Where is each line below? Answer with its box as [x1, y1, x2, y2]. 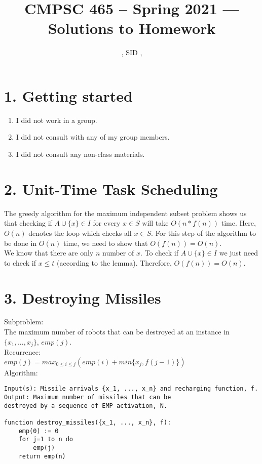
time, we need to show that [63, 237, 148, 248]
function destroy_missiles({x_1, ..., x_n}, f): [4, 418, 171, 426]
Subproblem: [4, 316, 44, 327]
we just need [219, 247, 258, 258]
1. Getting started [4, 85, 133, 106]
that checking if [4, 218, 52, 228]
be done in [4, 237, 37, 248]
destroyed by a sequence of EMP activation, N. [4, 402, 168, 409]
